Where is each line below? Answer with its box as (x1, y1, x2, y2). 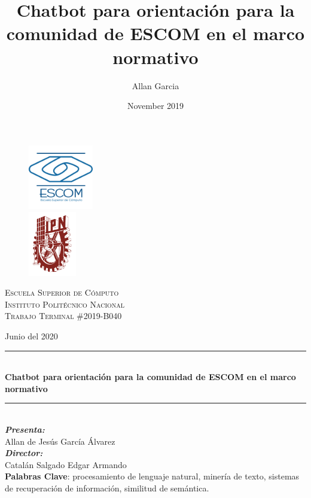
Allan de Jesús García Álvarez (5, 435, 115, 447)
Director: (5, 447, 43, 459)
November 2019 (127, 99, 184, 112)
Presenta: (5, 423, 45, 435)
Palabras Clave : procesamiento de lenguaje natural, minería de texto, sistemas (5, 470, 300, 482)
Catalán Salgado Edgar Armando (5, 458, 127, 470)
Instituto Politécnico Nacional (5, 297, 125, 310)
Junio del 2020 (5, 329, 58, 342)
